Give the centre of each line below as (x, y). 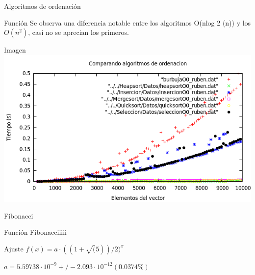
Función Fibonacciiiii (36, 232)
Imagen (15, 50)
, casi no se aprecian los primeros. (78, 32)
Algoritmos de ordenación (42, 6)
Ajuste (14, 248)
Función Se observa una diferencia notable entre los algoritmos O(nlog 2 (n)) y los (127, 22)
